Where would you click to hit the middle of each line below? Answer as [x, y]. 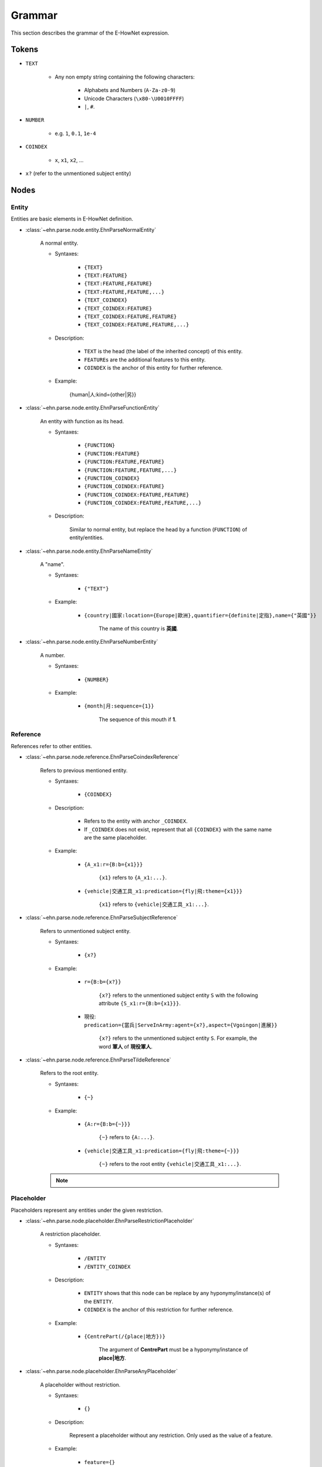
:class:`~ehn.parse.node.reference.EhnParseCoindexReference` [102, 757]
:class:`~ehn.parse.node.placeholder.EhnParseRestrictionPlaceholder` [110, 1221]
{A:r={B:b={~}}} [107, 1124]
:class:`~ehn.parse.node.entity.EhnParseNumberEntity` [92, 642]
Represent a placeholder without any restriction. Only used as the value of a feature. [171, 1435]
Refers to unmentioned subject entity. [85, 931]
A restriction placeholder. [71, 1234]
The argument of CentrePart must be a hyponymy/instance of [173, 1350]
